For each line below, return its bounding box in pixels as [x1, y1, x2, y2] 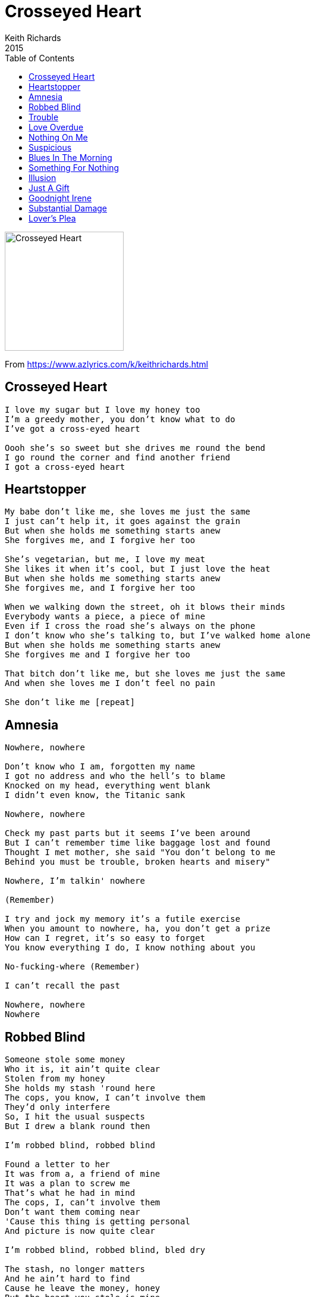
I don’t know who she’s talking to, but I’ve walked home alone [5, 631, 311, 641]
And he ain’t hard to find [5, 1274, 130, 1284]
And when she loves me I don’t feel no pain [5, 678, 216, 688]
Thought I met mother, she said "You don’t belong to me [5, 847, 276, 858]
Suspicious [29, 142, 72, 152]
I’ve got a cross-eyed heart [5, 423, 140, 434]
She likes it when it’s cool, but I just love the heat [5, 564, 270, 574]
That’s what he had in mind [5, 1188, 136, 1198]
